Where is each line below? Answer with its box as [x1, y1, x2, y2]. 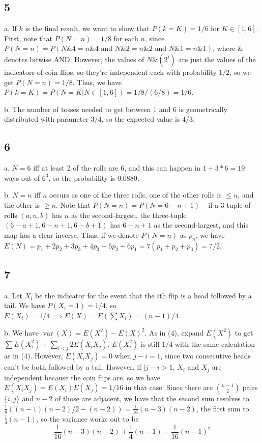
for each [113, 33, 138, 43]
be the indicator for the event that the [35, 290, 155, 300]
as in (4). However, [4, 350, 63, 361]
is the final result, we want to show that [25, 23, 150, 34]
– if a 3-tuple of [202, 199, 251, 210]
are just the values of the [178, 53, 256, 64]
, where [213, 43, 236, 53]
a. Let [4, 290, 22, 300]
